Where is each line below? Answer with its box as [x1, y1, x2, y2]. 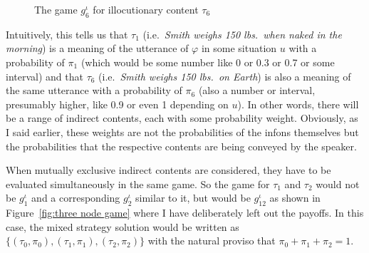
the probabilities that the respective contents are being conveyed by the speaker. [6, 138, 357, 153]
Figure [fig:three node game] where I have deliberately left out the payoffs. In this [6, 205, 364, 220]
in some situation [201, 41, 277, 56]
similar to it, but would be [135, 190, 251, 205]
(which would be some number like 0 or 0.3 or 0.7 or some [80, 54, 335, 69]
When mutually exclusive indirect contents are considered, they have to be [6, 162, 331, 177]
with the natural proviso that [147, 233, 276, 248]
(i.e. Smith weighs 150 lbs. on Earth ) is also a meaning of [98, 68, 351, 83]
